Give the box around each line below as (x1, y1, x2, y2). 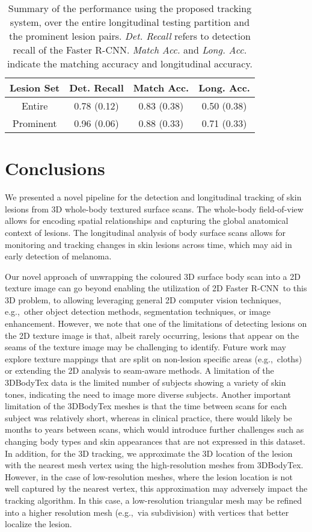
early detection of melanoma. (5, 250, 112, 262)
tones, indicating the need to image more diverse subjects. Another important (5, 388, 292, 400)
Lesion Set (10, 81, 60, 94)
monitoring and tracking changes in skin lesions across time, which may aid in (5, 238, 292, 250)
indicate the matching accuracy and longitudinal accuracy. (7, 57, 253, 70)
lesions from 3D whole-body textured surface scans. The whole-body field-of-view (5, 202, 304, 215)
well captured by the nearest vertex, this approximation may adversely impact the (5, 482, 308, 495)
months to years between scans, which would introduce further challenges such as (5, 423, 304, 436)
